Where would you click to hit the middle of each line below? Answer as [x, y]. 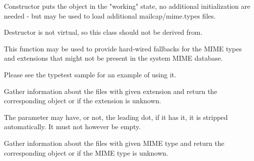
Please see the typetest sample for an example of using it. [90, 74]
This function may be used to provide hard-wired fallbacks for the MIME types [123, 48]
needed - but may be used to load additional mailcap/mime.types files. [110, 15]
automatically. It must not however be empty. [72, 126]
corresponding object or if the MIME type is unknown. [86, 152]
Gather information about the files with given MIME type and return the [114, 143]
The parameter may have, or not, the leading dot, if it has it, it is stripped [116, 117]
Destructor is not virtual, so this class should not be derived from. [103, 32]
